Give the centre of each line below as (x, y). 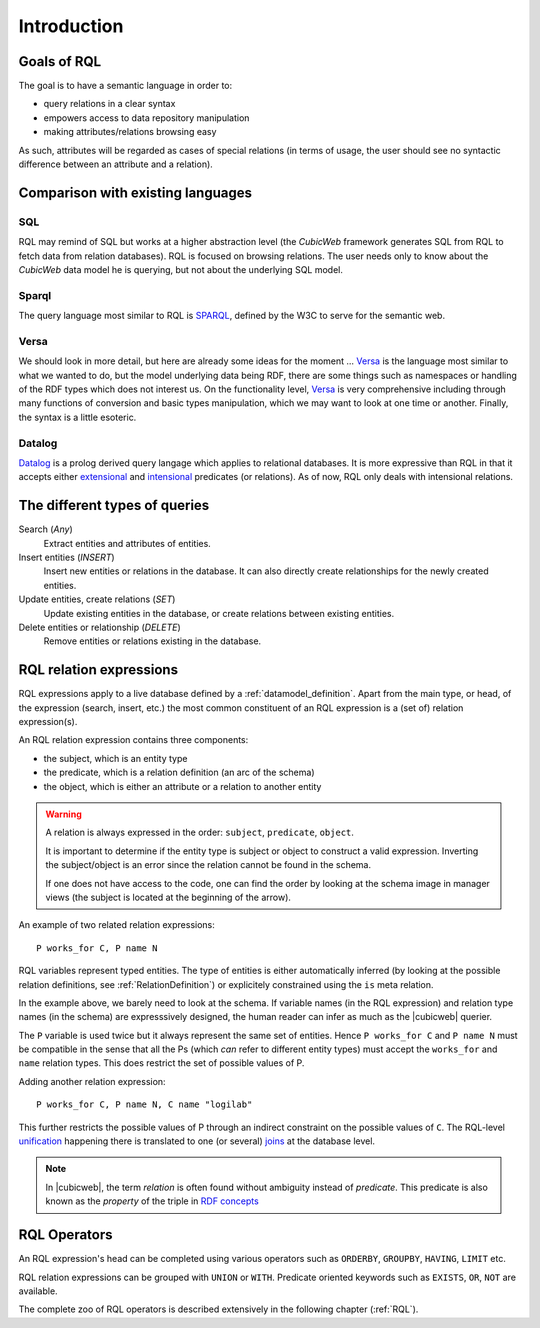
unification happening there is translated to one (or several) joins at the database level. (196, 1141)
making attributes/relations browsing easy (130, 132)
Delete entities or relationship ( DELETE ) (100, 627)
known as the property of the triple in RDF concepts (152, 1201)
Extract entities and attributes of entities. (127, 543)
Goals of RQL (60, 61)
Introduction (71, 26)
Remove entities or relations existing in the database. (152, 641)
